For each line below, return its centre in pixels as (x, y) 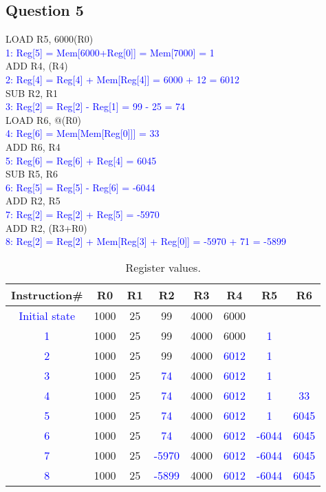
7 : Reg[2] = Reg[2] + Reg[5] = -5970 (83, 214)
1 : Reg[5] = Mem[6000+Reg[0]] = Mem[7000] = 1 (110, 52)
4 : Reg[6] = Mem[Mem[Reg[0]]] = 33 (83, 133)
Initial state (47, 315)
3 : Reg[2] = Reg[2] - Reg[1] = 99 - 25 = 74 (96, 106)
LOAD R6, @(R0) (44, 119)
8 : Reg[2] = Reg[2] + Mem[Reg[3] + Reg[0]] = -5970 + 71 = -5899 (146, 241)
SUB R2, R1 (32, 93)
